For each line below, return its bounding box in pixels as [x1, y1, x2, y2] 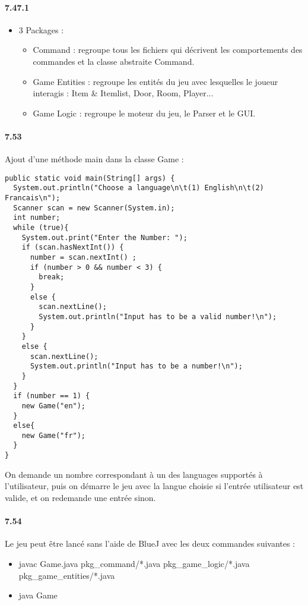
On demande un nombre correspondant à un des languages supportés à [5, 468, 263, 480]
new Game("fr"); [21, 431, 86, 440]
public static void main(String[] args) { [5, 174, 175, 182]
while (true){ [13, 223, 69, 232]
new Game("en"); [21, 401, 86, 410]
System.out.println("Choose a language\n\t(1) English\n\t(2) [13, 184, 264, 193]
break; [39, 273, 65, 282]
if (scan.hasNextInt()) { [21, 243, 124, 252]
